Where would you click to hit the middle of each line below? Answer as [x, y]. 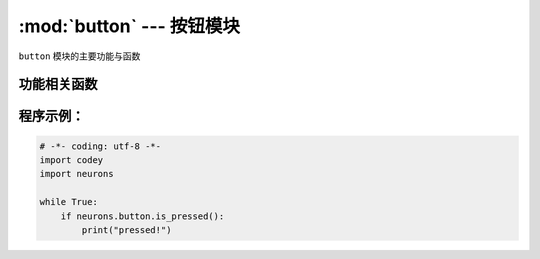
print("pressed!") [126, 229]
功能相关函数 [58, 84]
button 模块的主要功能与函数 [79, 56]
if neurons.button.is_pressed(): [142, 216]
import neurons [76, 174]
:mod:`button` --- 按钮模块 [129, 26]
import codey [71, 159]
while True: [69, 202]
